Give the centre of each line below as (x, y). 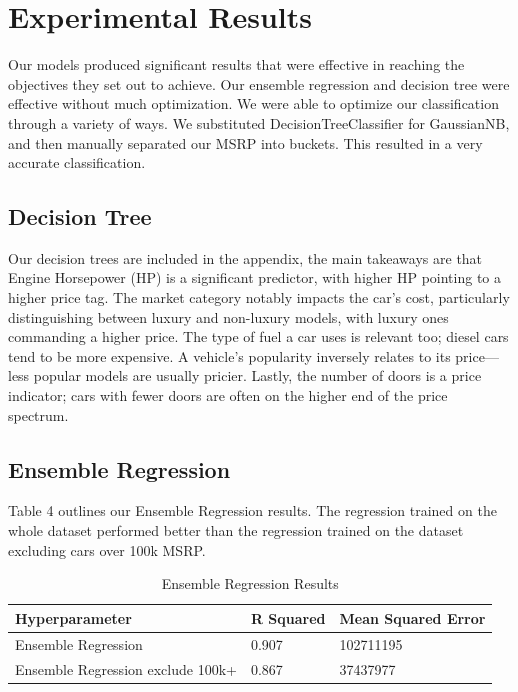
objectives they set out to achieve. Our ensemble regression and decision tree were (259, 83)
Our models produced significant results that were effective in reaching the (236, 64)
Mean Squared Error (412, 617)
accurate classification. (77, 162)
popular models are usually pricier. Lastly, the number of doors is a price (257, 375)
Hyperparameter (73, 617)
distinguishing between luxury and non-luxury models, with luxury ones (228, 316)
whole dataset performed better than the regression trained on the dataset (236, 530)
